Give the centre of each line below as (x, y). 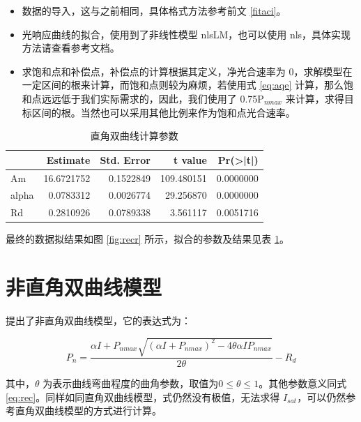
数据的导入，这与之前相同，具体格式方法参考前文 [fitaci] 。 (154, 10)
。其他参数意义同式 (303, 383)
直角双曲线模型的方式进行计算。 (88, 410)
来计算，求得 (315, 98)
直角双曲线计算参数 (134, 136)
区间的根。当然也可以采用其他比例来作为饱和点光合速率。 (163, 112)
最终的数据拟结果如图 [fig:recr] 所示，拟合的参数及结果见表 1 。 (147, 239)
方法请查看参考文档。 (71, 48)
